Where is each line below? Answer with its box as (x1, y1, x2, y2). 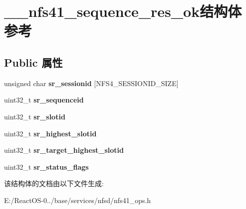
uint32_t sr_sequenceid (4, 95, 84, 105)
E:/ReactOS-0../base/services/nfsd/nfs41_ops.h (4, 195, 151, 205)
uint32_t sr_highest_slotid (4, 128, 97, 138)
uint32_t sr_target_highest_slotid (4, 145, 124, 155)
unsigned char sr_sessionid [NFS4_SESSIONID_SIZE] (4, 78, 179, 88)
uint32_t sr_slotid (4, 111, 65, 121)
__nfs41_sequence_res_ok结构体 (4, 1, 242, 21)
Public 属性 (4, 54, 63, 70)
